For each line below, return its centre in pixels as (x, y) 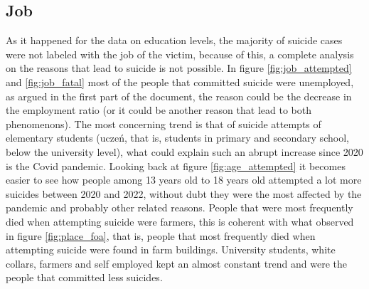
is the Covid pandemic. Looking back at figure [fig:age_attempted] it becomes (176, 165)
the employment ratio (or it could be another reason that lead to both (159, 110)
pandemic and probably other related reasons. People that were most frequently (180, 207)
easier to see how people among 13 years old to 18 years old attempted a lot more (184, 180)
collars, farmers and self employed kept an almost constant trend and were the (177, 263)
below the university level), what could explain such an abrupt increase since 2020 (184, 151)
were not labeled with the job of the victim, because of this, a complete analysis (180, 54)
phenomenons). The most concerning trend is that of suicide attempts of (164, 124)
